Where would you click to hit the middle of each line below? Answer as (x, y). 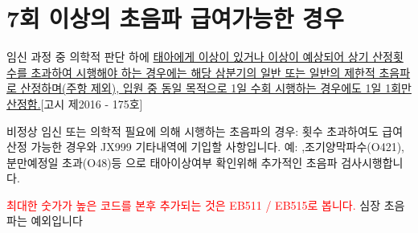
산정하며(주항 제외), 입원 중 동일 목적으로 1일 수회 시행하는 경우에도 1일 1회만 (216, 88)
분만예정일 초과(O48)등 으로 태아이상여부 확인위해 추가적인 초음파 (172, 162)
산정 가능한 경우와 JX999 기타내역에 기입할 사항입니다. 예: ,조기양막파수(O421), (205, 147)
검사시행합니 (372, 162)
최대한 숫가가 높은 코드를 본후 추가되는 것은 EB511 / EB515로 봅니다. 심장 (194, 204)
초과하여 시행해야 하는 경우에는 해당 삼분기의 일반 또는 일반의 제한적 (203, 72)
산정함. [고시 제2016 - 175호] (75, 103)
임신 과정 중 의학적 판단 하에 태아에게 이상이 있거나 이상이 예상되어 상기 (188, 57)
